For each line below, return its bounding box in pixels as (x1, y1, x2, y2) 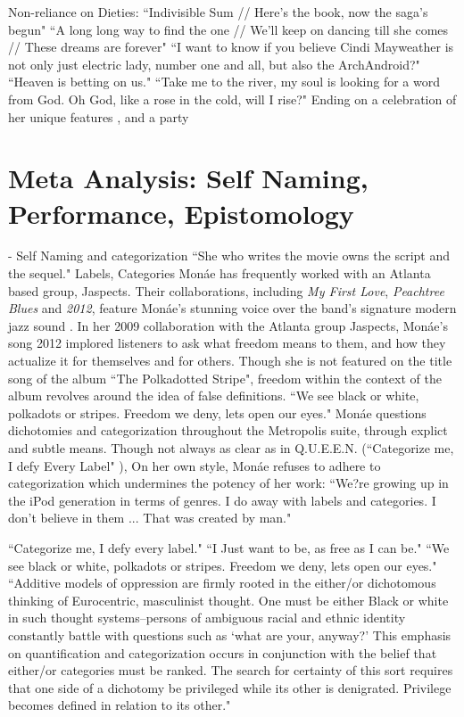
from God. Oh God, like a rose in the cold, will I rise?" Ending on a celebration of (8, 89, 457, 108)
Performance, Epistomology (8, 194, 354, 231)
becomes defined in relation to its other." (8, 696, 231, 714)
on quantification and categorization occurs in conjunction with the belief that (8, 643, 437, 662)
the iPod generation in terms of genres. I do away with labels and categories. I (8, 490, 436, 509)
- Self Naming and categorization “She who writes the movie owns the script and (8, 246, 450, 265)
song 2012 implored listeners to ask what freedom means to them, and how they (8, 334, 446, 352)
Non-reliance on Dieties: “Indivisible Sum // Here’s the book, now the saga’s (8, 3, 428, 21)
